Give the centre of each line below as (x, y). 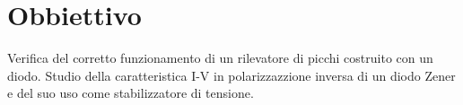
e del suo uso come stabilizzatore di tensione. (131, 93)
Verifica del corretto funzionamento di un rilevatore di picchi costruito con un (220, 58)
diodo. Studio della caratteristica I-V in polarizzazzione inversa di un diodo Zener (231, 75)
